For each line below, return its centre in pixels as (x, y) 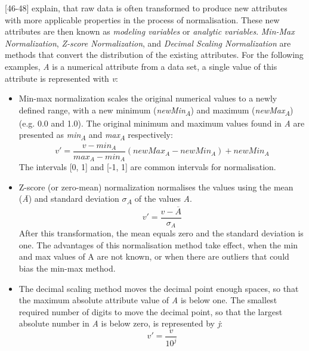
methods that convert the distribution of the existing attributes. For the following (154, 55)
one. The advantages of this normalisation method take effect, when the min (158, 244)
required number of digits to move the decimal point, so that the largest (151, 311)
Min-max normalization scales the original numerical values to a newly (148, 98)
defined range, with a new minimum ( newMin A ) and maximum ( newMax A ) (156, 110)
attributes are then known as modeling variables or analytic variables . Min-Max (150, 31)
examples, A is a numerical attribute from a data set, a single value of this (141, 66)
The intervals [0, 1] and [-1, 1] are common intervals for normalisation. (147, 167)
